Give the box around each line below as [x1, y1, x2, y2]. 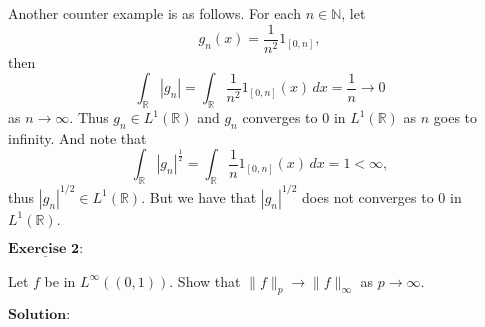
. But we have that [141, 186, 257, 207]
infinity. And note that [8, 127, 147, 148]
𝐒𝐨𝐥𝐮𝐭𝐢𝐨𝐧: [8, 308, 71, 323]
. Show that [169, 270, 241, 291]
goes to [433, 107, 478, 128]
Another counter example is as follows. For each [8, 3, 301, 23]
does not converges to [302, 186, 434, 207]
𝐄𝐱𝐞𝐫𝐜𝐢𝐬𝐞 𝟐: [8, 242, 84, 257]
